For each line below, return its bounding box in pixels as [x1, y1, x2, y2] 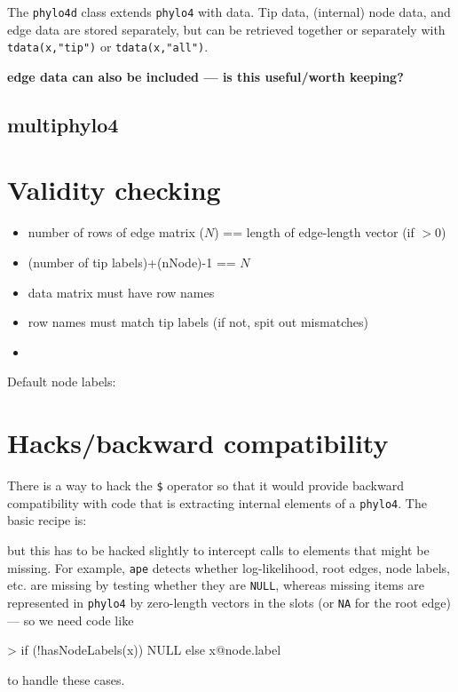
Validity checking [7, 171, 221, 208]
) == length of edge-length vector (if [214, 223, 415, 242]
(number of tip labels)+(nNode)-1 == [28, 253, 236, 271]
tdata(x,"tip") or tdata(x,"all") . [7, 37, 209, 56]
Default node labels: [7, 372, 116, 391]
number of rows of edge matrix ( [28, 223, 204, 242]
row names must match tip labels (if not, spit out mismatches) [28, 313, 368, 331]
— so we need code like [7, 610, 134, 629]
